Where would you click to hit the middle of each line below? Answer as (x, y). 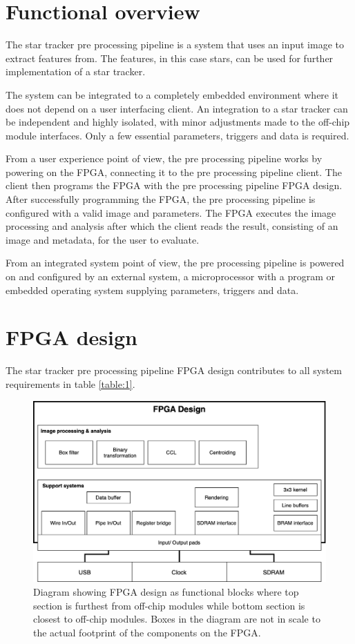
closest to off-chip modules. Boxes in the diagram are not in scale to (177, 619)
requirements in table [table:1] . (70, 383)
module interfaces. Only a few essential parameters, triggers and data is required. (177, 135)
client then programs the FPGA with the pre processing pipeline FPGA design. (174, 185)
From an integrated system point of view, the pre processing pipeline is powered (175, 263)
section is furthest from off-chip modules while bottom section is (169, 605)
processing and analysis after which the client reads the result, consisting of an (172, 226)
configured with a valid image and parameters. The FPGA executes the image (171, 212)
